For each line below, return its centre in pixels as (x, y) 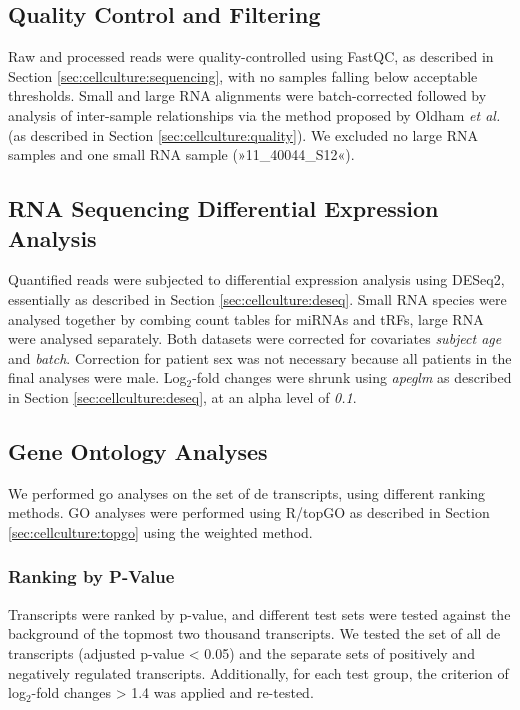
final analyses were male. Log (97, 377)
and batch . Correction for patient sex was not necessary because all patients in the (260, 357)
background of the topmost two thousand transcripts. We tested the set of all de (254, 633)
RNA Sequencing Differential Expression (223, 208)
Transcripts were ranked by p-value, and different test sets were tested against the (259, 613)
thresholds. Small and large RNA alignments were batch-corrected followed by (247, 95)
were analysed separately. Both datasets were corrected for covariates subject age (255, 338)
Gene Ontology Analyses (138, 450)
